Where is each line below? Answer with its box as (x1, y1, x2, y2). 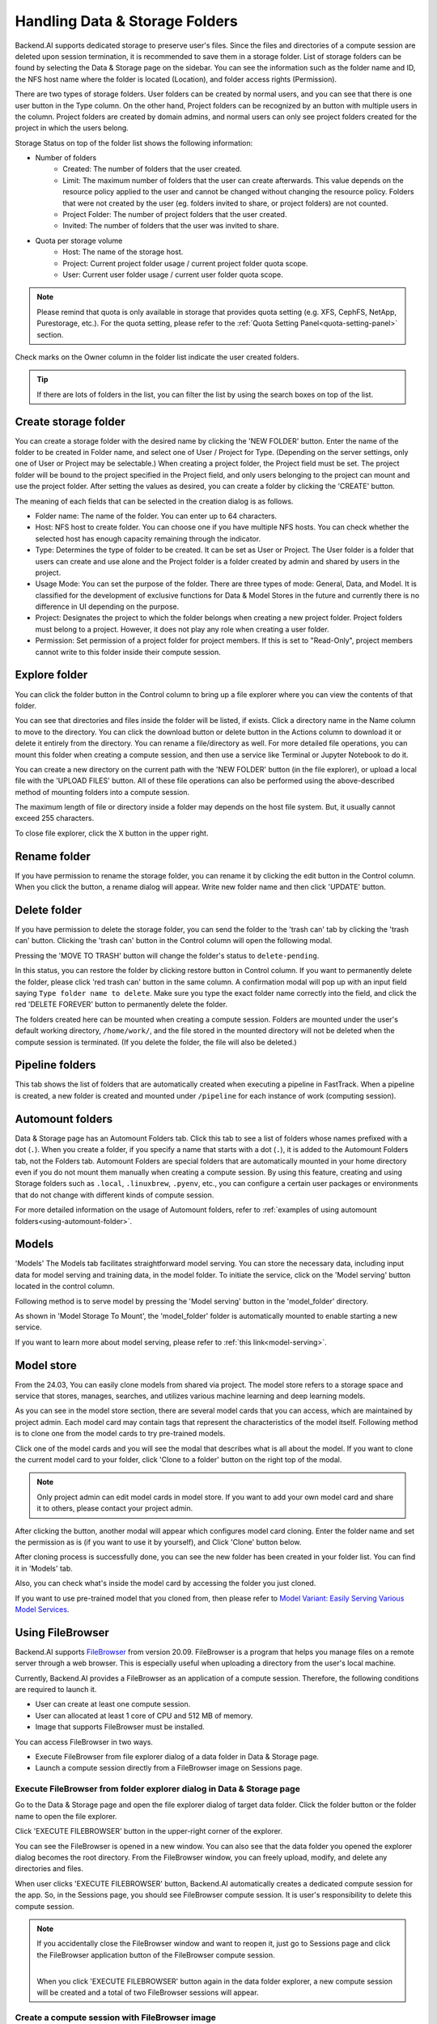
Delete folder (15, 903, 83, 916)
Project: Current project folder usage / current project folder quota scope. (62, 258, 308, 268)
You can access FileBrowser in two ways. (15, 1737, 154, 1746)
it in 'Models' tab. (15, 1563, 73, 1573)
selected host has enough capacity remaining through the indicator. (35, 534, 261, 543)
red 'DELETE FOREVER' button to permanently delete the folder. (15, 1000, 228, 1010)
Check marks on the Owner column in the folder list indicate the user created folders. (15, 352, 299, 362)
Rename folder (15, 849, 91, 863)
